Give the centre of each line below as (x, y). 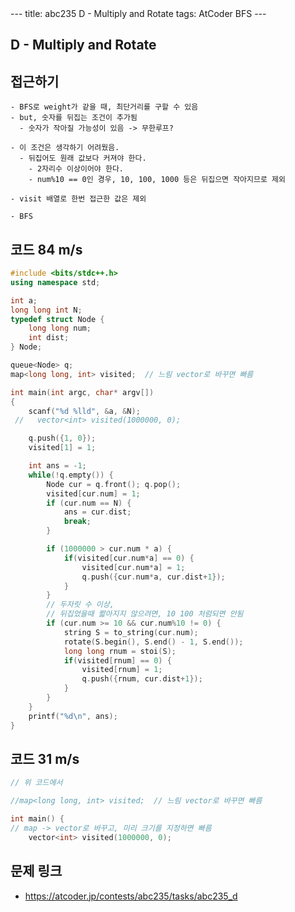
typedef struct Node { (57, 319)
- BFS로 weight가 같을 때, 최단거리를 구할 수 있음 (104, 107)
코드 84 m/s (46, 249)
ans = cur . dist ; (97, 512)
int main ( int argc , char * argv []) (82, 392)
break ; (77, 522)
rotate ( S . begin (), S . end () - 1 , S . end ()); (153, 642)
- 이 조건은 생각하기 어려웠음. (65, 148)
